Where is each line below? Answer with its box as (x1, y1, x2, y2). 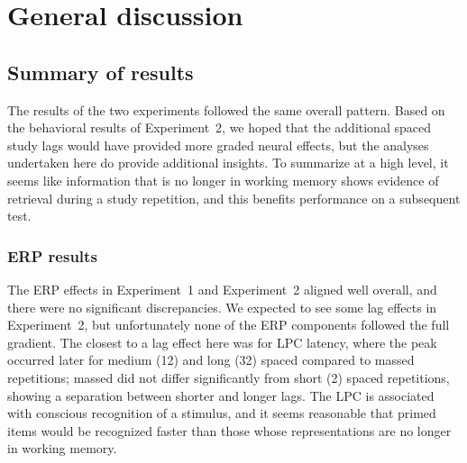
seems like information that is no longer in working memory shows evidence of (7, 170, 439, 189)
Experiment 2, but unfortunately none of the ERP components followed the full (7, 315, 450, 334)
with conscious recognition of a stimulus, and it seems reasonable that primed (7, 404, 436, 422)
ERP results (7, 244, 97, 267)
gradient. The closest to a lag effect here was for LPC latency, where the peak (7, 332, 437, 351)
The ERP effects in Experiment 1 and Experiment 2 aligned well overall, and (7, 279, 437, 298)
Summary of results (7, 58, 194, 86)
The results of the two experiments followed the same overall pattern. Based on (7, 100, 445, 119)
